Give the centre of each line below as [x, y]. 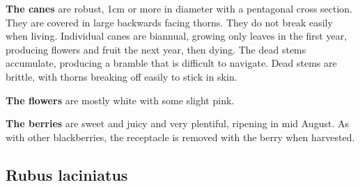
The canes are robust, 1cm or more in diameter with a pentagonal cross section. [179, 8]
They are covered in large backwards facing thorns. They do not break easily [169, 22]
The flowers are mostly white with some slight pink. [120, 100]
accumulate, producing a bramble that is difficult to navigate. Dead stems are [171, 63]
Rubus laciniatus [67, 174]
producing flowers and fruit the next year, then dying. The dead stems [156, 49]
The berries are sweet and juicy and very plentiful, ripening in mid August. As [177, 123]
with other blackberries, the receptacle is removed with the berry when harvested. [180, 137]
